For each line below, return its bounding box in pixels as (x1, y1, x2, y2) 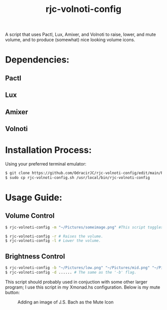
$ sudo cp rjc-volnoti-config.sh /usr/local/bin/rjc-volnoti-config (5, 175, 150, 180)
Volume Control (5, 212, 55, 220)
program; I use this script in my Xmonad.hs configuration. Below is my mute (5, 284, 161, 290)
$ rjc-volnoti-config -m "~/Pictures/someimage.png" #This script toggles (5, 225, 164, 230)
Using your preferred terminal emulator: (5, 160, 86, 167)
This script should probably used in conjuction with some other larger (5, 279, 148, 285)
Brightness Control (5, 252, 66, 260)
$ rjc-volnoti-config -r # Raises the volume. (5, 233, 103, 239)
